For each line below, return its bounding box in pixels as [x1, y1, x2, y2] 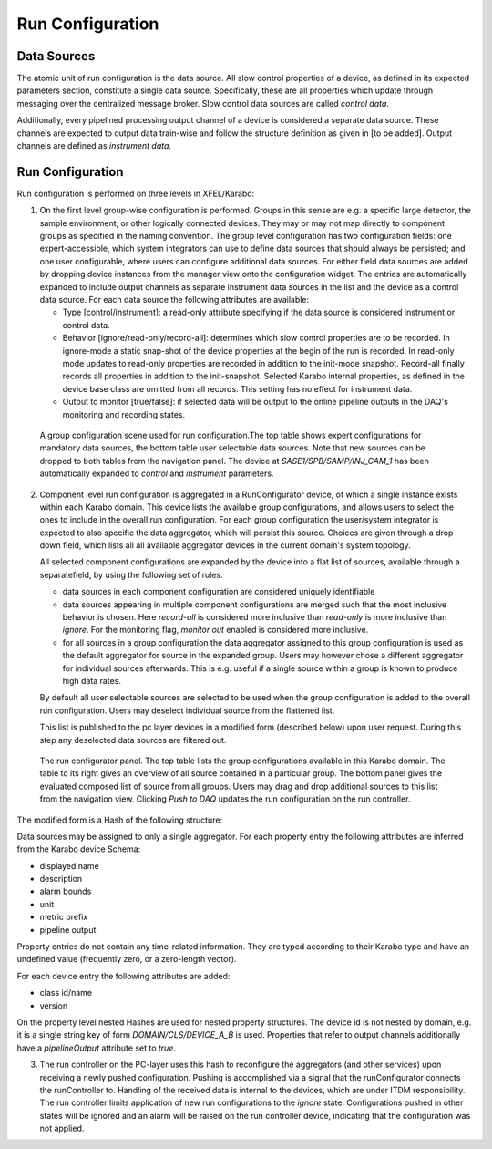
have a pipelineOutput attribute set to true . [16, 1042, 177, 1053]
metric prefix [39, 912, 88, 923]
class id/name [39, 988, 93, 999]
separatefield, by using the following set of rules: [39, 569, 223, 580]
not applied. [39, 1123, 85, 1134]
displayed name [39, 860, 99, 871]
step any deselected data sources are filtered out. [39, 734, 227, 745]
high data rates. [62, 675, 122, 686]
